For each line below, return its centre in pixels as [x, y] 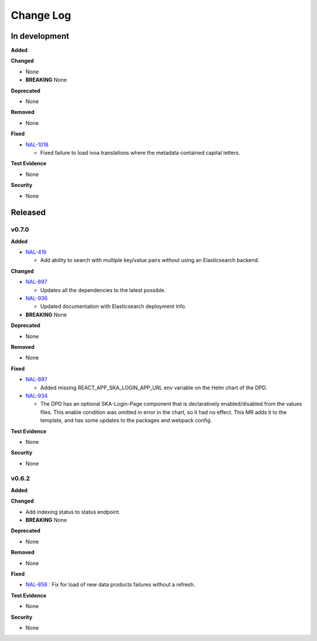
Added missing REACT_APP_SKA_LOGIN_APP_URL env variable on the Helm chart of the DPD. [154, 388]
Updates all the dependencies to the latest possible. [103, 290]
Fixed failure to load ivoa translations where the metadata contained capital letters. [140, 152]
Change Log [41, 15]
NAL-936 [37, 299]
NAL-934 [37, 395]
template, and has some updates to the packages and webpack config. [126, 420]
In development [40, 36]
